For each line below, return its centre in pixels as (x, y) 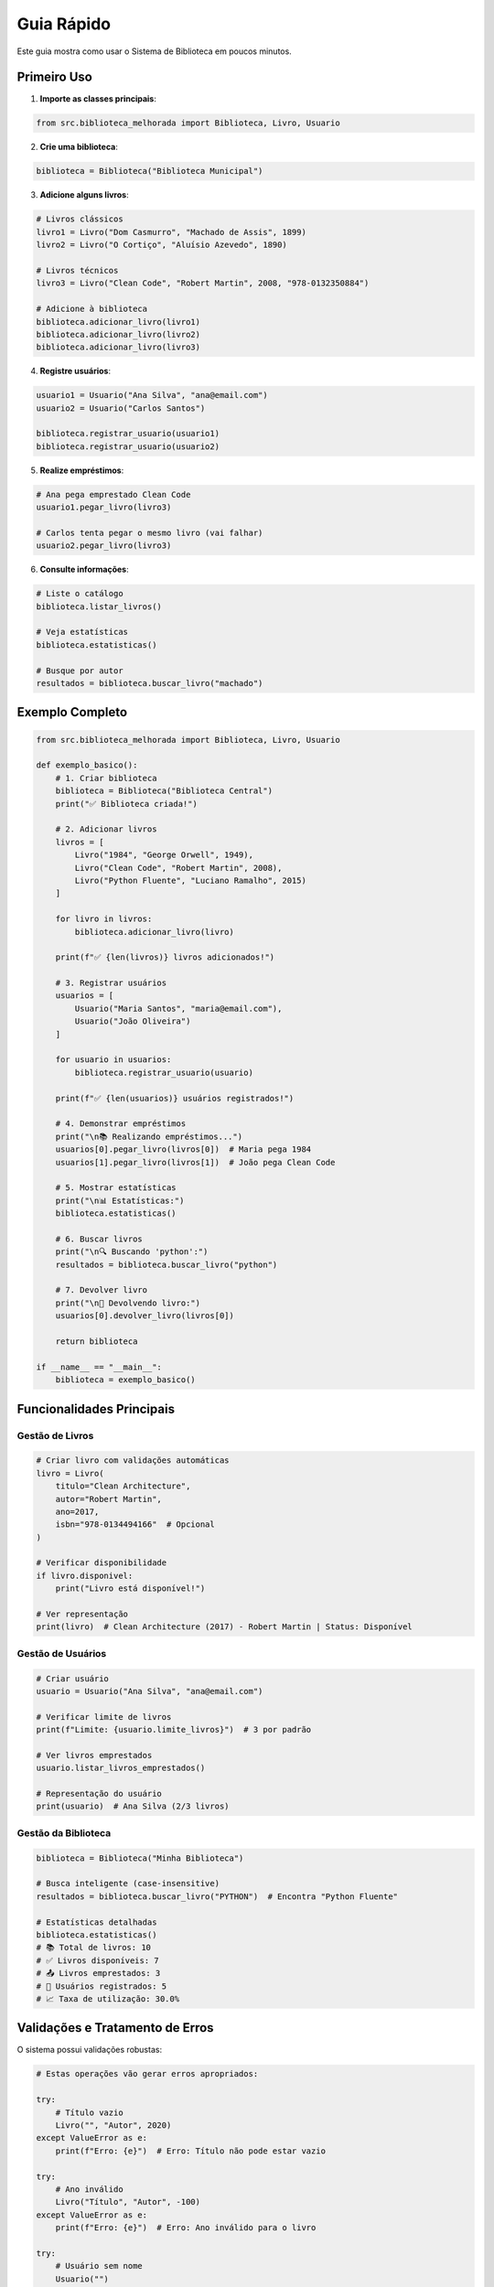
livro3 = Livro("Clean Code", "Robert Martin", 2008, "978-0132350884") (203, 283)
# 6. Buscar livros (99, 1239)
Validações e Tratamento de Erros (115, 2028)
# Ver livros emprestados (94, 1755)
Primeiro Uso (55, 77)
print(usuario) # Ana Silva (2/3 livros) (133, 1806)
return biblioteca (97, 1342)
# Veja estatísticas (82, 632)
